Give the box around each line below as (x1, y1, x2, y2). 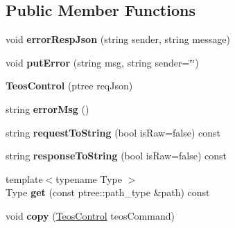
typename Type (55, 171, 122, 186)
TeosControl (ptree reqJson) (6, 78, 133, 93)
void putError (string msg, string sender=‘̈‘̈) (6, 55, 199, 69)
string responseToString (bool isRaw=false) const (6, 148, 227, 163)
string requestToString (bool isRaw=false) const (6, 125, 220, 139)
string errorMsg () (6, 101, 89, 116)
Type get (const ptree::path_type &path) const (6, 185, 210, 200)
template (6, 171, 43, 186)
